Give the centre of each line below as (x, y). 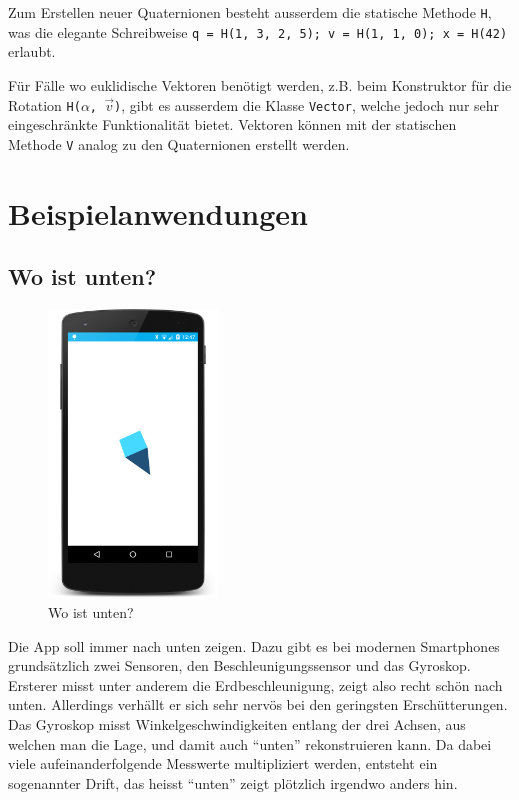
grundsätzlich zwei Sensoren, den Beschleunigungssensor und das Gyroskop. (239, 665)
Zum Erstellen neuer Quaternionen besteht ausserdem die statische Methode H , (250, 12)
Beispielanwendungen (158, 212)
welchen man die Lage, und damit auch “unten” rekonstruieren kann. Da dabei (250, 743)
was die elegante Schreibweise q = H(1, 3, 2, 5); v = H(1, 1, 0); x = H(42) (258, 31)
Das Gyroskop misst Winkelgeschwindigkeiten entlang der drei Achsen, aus (237, 723)
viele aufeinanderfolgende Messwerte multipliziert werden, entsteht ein (223, 763)
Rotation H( (44, 104)
